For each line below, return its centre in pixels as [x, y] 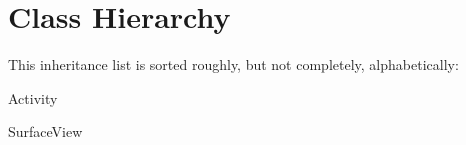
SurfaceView [45, 131]
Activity [33, 97]
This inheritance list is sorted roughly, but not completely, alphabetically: [233, 64]
